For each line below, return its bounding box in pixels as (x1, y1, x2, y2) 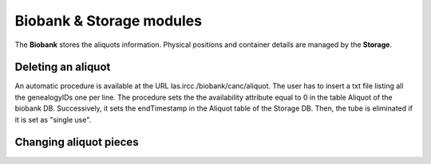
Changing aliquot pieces (14, 135, 139, 149)
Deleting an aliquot (14, 61, 111, 74)
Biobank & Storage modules (14, 12, 203, 29)
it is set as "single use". (14, 115, 92, 124)
